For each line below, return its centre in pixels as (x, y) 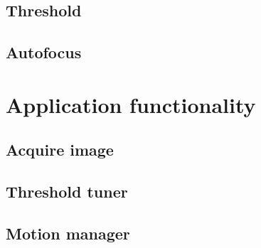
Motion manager (68, 233)
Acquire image (60, 150)
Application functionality (131, 104)
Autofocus (44, 52)
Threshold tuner (67, 192)
